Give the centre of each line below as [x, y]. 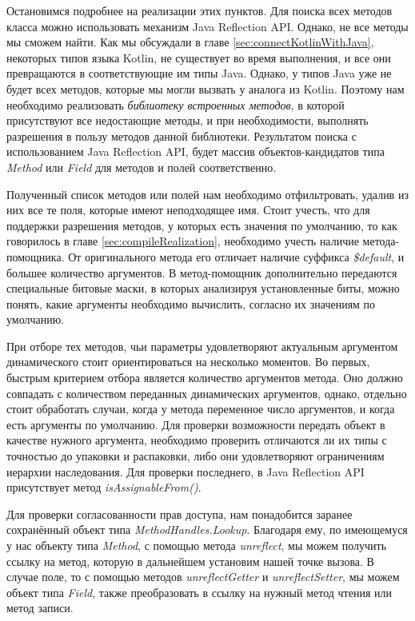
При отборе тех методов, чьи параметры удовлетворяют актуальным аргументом [202, 346]
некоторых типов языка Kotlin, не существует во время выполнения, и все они [199, 57]
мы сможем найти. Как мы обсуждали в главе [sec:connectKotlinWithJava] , [190, 42]
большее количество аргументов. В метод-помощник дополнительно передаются [202, 272]
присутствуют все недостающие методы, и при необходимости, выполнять [188, 120]
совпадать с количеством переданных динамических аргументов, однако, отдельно [207, 393]
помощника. [36, 256]
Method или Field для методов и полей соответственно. [142, 167]
